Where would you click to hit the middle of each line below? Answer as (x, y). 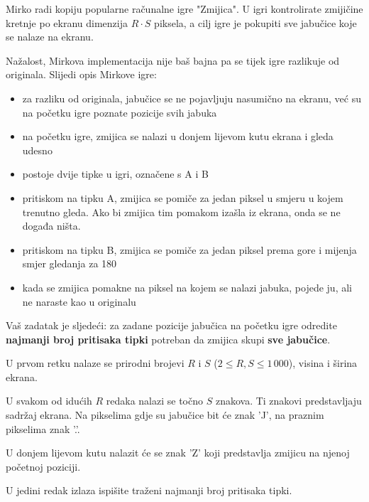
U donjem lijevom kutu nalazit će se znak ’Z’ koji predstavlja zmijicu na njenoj (178, 453)
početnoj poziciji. (43, 466)
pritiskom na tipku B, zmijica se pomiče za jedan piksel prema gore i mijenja (189, 249)
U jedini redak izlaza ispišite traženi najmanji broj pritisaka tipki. (149, 490)
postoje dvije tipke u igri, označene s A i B (115, 174)
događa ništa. (51, 226)
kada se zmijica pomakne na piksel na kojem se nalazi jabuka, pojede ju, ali (187, 287)
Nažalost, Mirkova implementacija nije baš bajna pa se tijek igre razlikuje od (173, 60)
